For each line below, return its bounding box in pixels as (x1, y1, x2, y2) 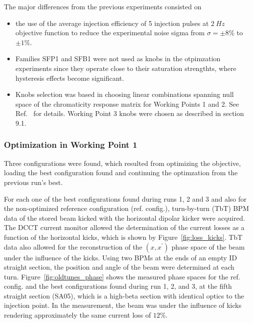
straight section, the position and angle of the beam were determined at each (4, 262, 234, 272)
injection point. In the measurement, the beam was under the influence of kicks (4, 300, 242, 310)
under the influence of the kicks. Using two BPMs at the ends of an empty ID (4, 252, 237, 262)
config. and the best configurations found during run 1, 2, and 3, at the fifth (4, 281, 232, 291)
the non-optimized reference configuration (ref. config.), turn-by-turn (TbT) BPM (4, 203, 249, 213)
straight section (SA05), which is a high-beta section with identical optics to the (4, 290, 244, 300)
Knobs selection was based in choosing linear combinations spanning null (15, 89, 234, 99)
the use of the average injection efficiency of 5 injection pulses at (15, 18, 209, 28)
